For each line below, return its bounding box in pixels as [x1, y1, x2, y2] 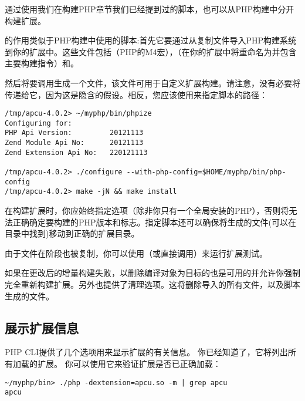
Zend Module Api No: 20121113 [5, 139, 144, 147]
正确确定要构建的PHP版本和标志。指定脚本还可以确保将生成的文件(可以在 [12, 215, 297, 228]
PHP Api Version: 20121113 [5, 129, 144, 137]
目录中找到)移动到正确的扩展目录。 [5, 227, 140, 240]
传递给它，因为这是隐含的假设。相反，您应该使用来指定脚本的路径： [5, 88, 267, 100]
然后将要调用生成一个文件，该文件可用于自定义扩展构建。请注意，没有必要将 [5, 76, 300, 89]
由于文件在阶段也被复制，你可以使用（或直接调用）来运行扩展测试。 [5, 247, 267, 259]
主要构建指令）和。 [5, 57, 79, 69]
